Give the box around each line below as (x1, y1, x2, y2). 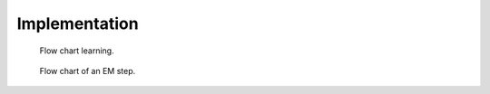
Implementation (16, 14, 140, 33)
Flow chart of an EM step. (39, 65, 136, 76)
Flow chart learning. (39, 45, 114, 56)
